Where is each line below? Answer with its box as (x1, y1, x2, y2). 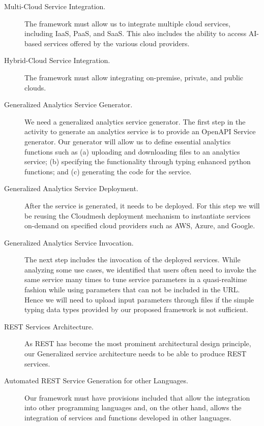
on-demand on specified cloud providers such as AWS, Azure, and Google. (24, 220, 255, 231)
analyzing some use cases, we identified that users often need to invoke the (24, 264, 256, 275)
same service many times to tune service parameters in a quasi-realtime (24, 274, 247, 285)
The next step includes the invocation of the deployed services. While (24, 254, 241, 265)
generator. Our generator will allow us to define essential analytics (24, 136, 231, 146)
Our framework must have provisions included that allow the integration (24, 392, 250, 403)
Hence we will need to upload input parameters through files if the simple (24, 294, 254, 305)
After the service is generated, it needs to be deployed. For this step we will (24, 200, 260, 210)
